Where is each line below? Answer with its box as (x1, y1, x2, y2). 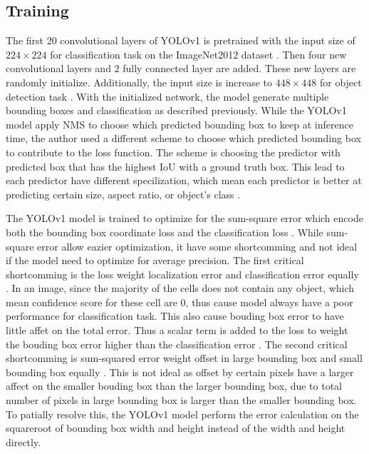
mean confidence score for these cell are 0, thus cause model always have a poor (6, 294, 353, 309)
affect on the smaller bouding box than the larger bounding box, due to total (6, 378, 342, 393)
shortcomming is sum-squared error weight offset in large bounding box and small (6, 350, 363, 365)
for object (319, 74, 362, 89)
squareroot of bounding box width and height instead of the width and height (6, 420, 345, 435)
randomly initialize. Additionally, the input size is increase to (6, 74, 273, 89)
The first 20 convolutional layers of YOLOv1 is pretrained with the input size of (6, 33, 355, 48)
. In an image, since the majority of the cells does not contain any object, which (6, 281, 355, 296)
